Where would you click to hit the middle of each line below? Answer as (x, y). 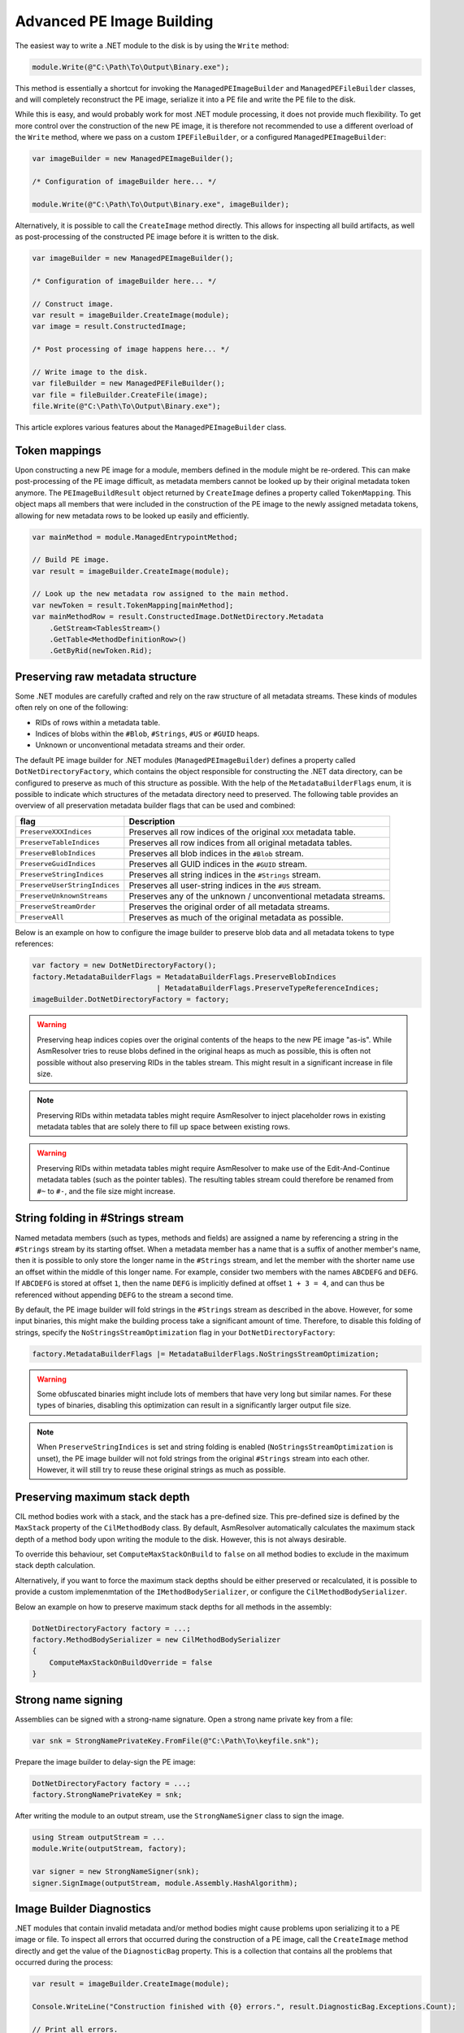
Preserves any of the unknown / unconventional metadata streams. (257, 896)
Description (152, 821)
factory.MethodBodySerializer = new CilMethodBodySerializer (156, 1640)
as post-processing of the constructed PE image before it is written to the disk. (147, 237)
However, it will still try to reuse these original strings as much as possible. (161, 1469)
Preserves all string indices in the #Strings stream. (225, 874)
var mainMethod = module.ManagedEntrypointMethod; (135, 537)
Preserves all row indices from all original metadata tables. (241, 842)
